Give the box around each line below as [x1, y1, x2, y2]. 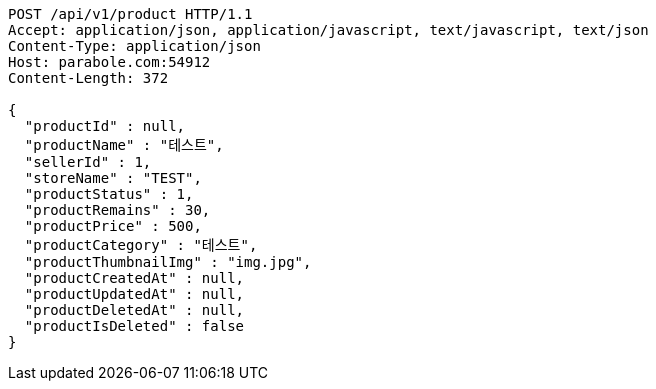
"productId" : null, [24, 118, 186, 134]
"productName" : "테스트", [24, 137, 224, 153]
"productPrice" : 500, [24, 218, 202, 234]
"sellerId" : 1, [24, 154, 152, 170]
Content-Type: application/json [8, 38, 261, 54]
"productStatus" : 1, [24, 186, 194, 202]
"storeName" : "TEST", [24, 170, 202, 186]
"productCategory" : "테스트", [24, 237, 258, 253]
